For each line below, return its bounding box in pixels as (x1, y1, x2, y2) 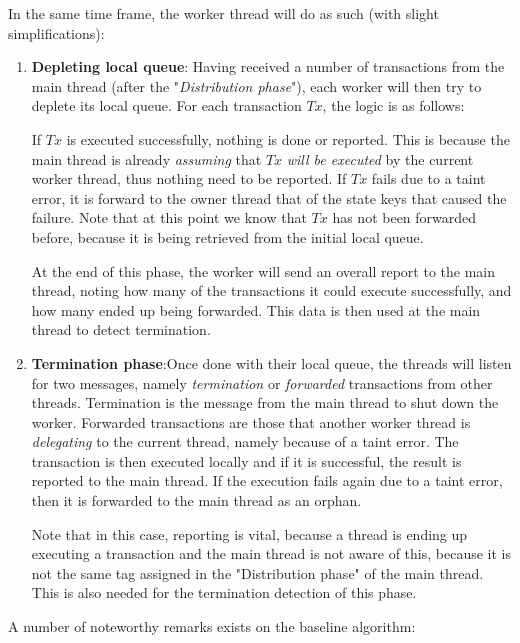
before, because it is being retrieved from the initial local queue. (31, 226, 424, 247)
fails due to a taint (371, 168, 486, 189)
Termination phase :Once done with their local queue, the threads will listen (31, 352, 512, 373)
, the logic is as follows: (322, 95, 465, 116)
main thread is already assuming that (31, 148, 262, 169)
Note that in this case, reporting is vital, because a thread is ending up (31, 523, 468, 544)
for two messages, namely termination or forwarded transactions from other (31, 372, 493, 393)
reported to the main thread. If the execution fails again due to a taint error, (31, 470, 503, 491)
